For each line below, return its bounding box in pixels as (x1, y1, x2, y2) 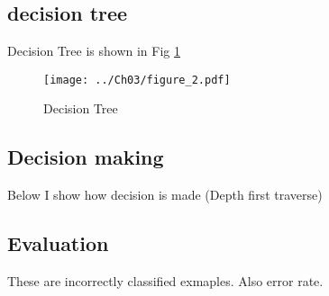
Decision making (7, 143, 164, 171)
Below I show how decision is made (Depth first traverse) (7, 185, 323, 204)
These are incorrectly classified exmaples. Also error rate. (7, 272, 324, 291)
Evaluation (7, 229, 109, 257)
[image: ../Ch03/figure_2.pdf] (43, 73, 231, 86)
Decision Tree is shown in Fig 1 (7, 41, 180, 60)
